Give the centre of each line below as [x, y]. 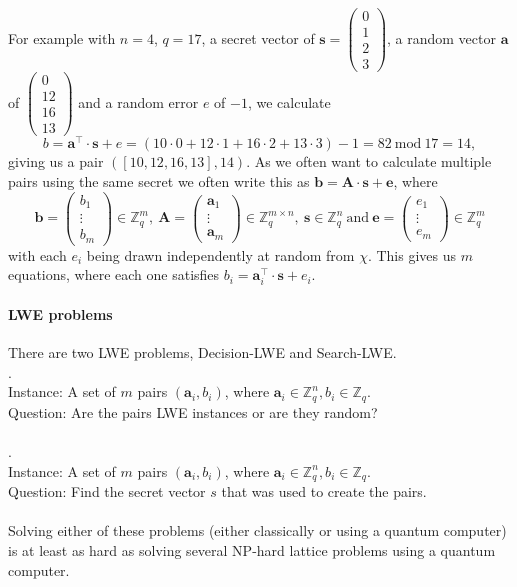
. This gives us [412, 254]
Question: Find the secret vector [107, 491]
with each [37, 254]
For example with [62, 37]
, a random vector [441, 37]
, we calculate [289, 101]
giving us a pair [56, 161]
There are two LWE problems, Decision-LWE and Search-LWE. [202, 352]
